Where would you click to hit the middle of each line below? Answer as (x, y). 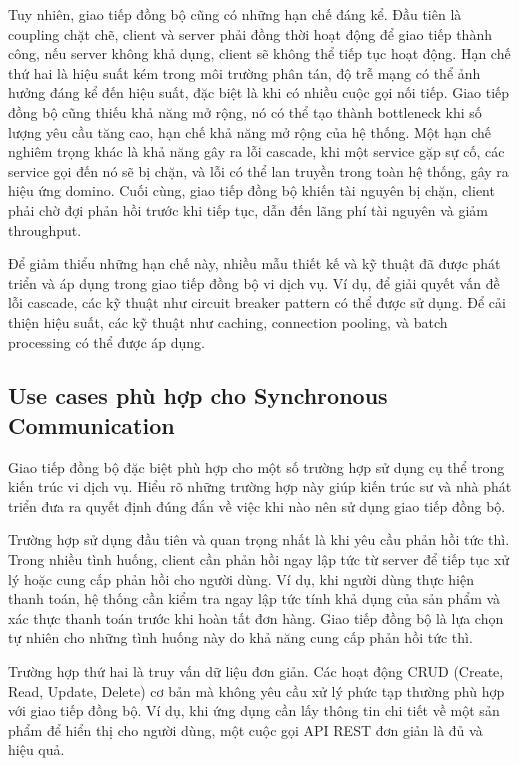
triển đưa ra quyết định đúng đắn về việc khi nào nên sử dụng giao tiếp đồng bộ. (257, 505)
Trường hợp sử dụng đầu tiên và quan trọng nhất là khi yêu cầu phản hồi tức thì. (259, 539)
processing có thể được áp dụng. (106, 341)
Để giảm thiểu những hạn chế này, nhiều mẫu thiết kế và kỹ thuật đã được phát (254, 263)
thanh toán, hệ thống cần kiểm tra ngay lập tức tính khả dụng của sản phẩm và (254, 598)
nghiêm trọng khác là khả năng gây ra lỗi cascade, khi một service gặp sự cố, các (256, 151)
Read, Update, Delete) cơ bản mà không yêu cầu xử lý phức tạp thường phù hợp (256, 690)
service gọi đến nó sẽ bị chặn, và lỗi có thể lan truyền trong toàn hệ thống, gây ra (258, 170)
